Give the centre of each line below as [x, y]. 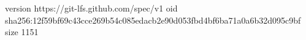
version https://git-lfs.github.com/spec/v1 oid [91, 8]
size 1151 [22, 32]
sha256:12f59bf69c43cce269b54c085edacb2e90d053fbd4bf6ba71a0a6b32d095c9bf [153, 20]
